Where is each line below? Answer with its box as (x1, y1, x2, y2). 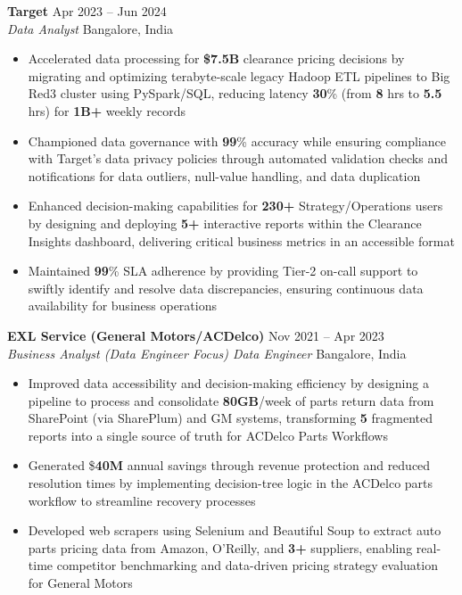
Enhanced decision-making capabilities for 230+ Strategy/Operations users (28, 196, 443, 215)
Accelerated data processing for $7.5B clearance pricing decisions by (28, 49, 405, 68)
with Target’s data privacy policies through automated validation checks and (28, 149, 448, 168)
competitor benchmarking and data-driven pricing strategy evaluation (56, 556, 438, 574)
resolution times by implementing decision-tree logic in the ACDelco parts (28, 474, 433, 492)
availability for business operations (28, 296, 217, 315)
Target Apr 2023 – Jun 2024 (7, 2, 167, 20)
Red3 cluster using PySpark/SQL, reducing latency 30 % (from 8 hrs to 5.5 (28, 84, 442, 103)
